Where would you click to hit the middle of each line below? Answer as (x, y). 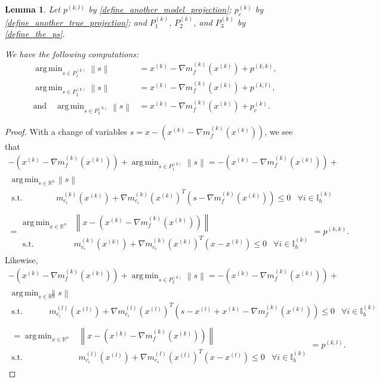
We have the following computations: (72, 53)
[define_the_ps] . (35, 34)
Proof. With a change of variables (66, 132)
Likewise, (21, 260)
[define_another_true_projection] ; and (76, 22)
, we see (279, 132)
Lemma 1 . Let (33, 9)
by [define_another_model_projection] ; (160, 9)
